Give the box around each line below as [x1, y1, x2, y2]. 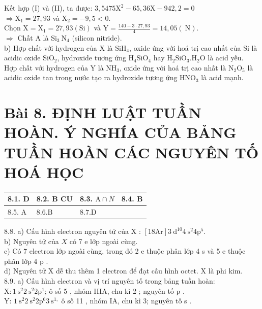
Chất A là [17, 32, 49, 43]
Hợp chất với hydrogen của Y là [4, 62, 104, 73]
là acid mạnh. [201, 72, 244, 83]
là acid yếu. [208, 52, 244, 63]
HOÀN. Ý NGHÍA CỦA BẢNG [4, 122, 237, 143]
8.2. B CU [36, 193, 73, 204]
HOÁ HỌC [4, 161, 84, 182]
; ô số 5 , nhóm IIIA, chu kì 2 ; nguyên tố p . [44, 285, 185, 296]
